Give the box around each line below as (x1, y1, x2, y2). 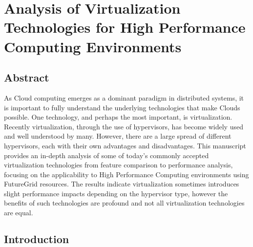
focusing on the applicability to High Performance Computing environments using (4, 169, 249, 179)
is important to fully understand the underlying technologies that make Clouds (4, 102, 240, 112)
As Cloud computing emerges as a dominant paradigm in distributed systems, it (4, 92, 244, 103)
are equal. (4, 207, 33, 218)
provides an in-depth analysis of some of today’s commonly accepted (4, 150, 209, 160)
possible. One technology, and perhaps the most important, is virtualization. (4, 112, 232, 122)
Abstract (4, 70, 49, 85)
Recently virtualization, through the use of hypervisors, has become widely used (4, 121, 243, 131)
